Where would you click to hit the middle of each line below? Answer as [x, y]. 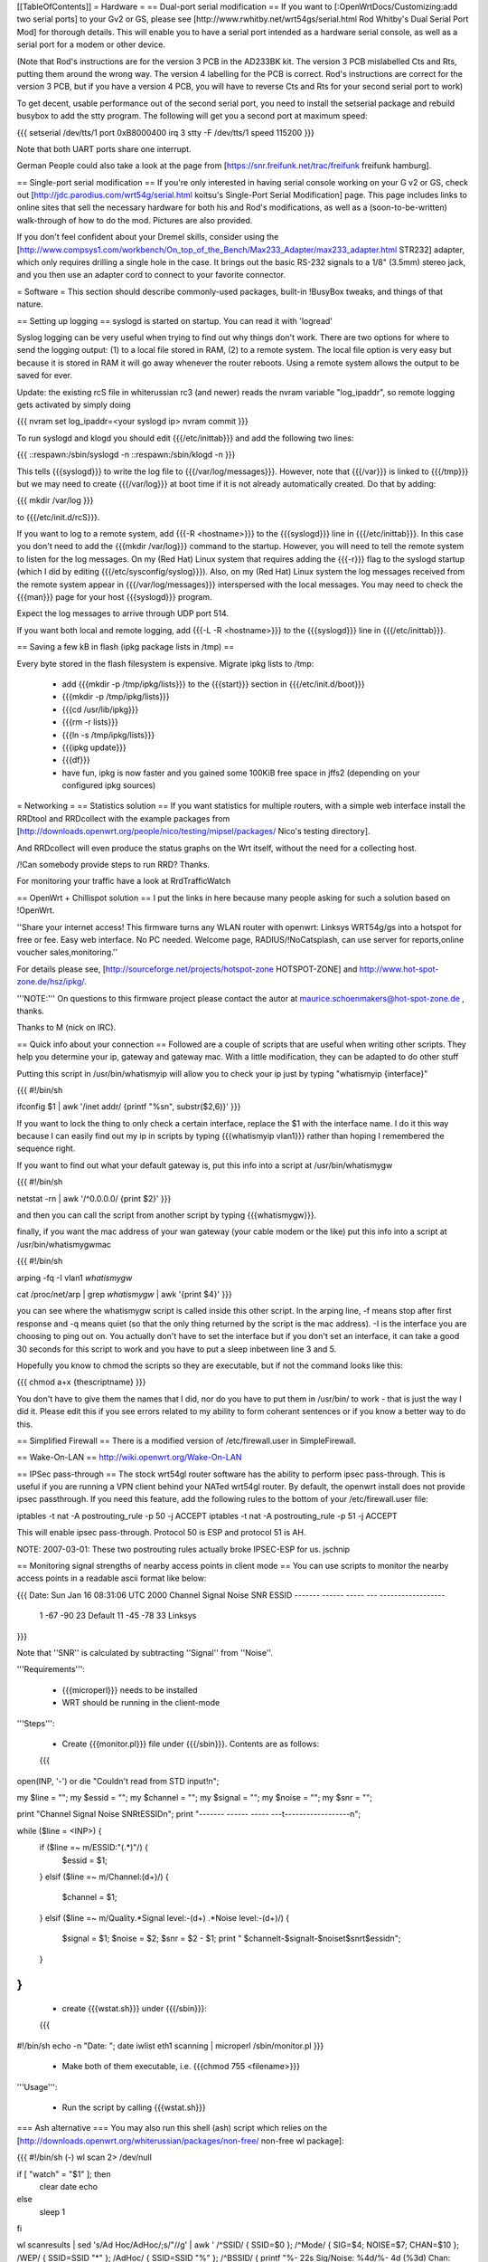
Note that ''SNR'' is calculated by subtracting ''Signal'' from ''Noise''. [145, 1652]
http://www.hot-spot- [399, 969]
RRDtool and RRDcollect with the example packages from [123, 818]
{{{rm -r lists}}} [90, 722]
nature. [30, 304]
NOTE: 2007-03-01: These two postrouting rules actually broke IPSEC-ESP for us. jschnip [183, 1549]
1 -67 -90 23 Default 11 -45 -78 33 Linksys [118, 1616]
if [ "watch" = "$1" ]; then [64, 2174]
